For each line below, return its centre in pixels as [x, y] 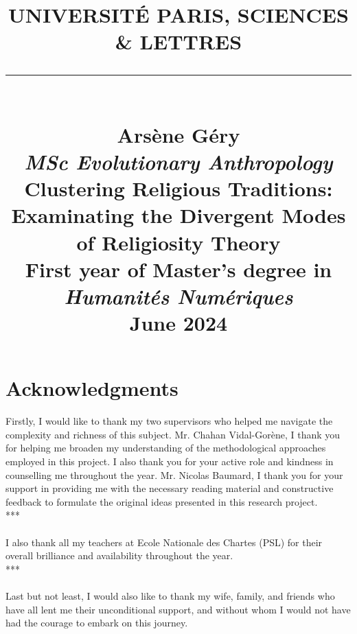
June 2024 [178, 323]
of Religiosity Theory [178, 242]
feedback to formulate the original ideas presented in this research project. [162, 501]
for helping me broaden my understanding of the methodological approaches [166, 448]
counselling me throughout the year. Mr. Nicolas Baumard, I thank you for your [174, 474]
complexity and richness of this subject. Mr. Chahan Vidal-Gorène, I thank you [173, 434]
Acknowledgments [92, 388]
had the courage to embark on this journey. [97, 623]
